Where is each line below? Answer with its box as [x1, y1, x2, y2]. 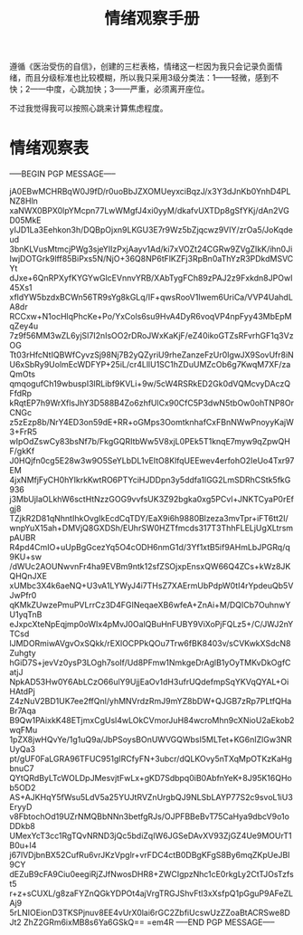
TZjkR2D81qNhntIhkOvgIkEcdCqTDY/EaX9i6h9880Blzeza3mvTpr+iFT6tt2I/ [9, 513, 289, 524]
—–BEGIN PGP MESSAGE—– [9, 168, 116, 179]
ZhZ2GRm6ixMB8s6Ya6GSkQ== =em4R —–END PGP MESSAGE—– [24, 917, 275, 928]
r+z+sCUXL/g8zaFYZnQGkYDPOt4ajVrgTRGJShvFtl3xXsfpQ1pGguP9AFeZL [9, 888, 294, 899]
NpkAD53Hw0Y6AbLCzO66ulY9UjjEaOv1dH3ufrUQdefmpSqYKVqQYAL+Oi [9, 676, 289, 688]
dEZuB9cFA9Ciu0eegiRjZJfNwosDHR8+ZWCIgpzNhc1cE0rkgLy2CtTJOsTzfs [9, 869, 294, 880]
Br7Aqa [9, 705, 36, 716]
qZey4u [9, 320, 39, 331]
